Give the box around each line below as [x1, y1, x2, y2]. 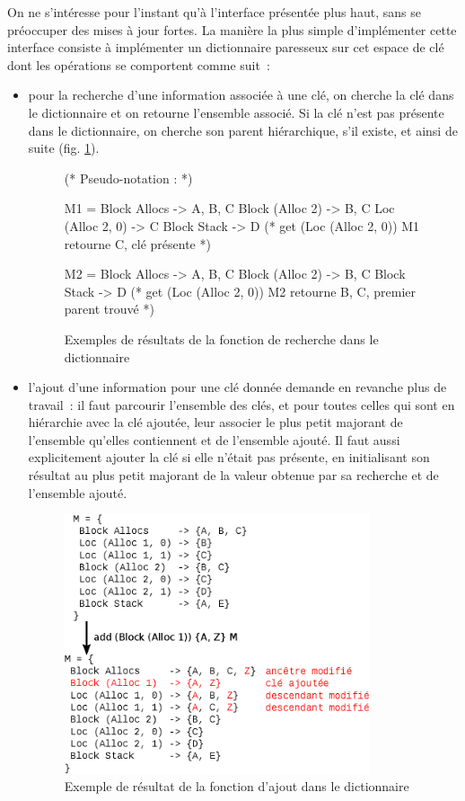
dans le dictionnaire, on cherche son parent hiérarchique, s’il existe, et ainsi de [28, 120, 458, 139]
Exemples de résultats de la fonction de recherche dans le [64, 329, 379, 348]
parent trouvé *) [64, 299, 154, 318]
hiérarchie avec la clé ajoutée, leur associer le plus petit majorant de [28, 413, 403, 432]
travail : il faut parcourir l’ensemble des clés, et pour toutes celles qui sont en [28, 395, 455, 414]
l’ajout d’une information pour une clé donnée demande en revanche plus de [28, 378, 447, 396]
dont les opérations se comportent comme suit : [7, 55, 270, 74]
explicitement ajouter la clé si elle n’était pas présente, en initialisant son [28, 448, 430, 467]
